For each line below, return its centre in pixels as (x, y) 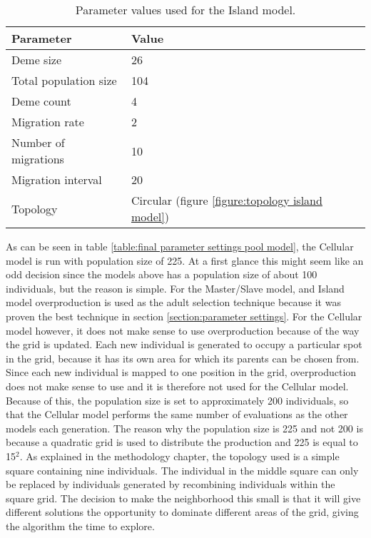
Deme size (37, 60)
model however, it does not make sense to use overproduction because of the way (183, 330)
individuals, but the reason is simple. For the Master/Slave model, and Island (175, 288)
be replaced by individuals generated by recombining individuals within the (171, 484)
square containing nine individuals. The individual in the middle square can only (182, 470)
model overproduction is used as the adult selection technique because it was (173, 302)
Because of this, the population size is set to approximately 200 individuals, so (177, 400)
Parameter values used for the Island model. (185, 10)
